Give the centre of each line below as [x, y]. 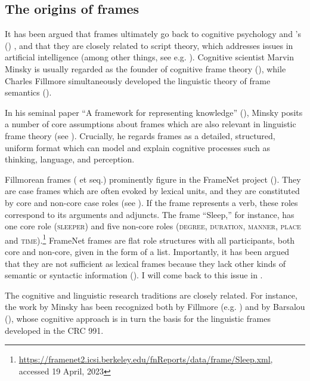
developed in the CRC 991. [54, 330]
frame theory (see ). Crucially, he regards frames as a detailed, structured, [140, 135]
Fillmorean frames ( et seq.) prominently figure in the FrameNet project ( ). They [153, 179]
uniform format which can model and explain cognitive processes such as [137, 147]
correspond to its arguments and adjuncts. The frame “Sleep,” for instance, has [150, 214]
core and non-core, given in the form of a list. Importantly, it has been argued [147, 251]
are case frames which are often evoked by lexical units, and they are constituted [152, 191]
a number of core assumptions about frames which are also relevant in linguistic [151, 124]
